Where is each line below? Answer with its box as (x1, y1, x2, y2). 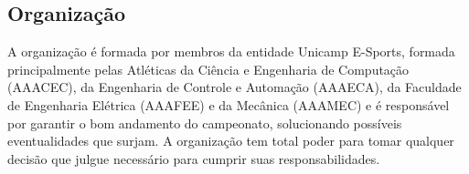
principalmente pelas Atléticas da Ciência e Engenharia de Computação (7, 59, 410, 78)
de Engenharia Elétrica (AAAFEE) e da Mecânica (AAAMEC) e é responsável (7, 95, 450, 114)
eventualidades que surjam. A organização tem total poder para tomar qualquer (7, 131, 454, 150)
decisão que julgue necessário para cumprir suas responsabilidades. (7, 148, 380, 168)
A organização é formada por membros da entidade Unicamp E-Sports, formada (7, 42, 455, 61)
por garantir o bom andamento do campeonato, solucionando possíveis (7, 113, 402, 132)
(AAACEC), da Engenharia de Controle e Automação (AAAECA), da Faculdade (7, 77, 462, 97)
